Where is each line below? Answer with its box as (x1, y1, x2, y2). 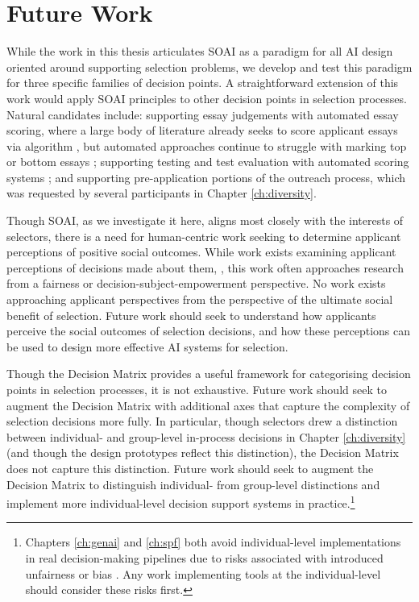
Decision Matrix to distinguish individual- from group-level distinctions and (6, 475, 380, 492)
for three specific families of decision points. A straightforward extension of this (6, 74, 399, 91)
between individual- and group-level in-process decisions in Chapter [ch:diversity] (6, 428, 406, 445)
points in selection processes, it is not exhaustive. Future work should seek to (6, 381, 387, 397)
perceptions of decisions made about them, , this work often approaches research (6, 259, 404, 276)
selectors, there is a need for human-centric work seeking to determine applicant (6, 227, 401, 244)
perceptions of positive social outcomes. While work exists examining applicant (6, 243, 396, 260)
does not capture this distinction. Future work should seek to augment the (6, 459, 374, 476)
